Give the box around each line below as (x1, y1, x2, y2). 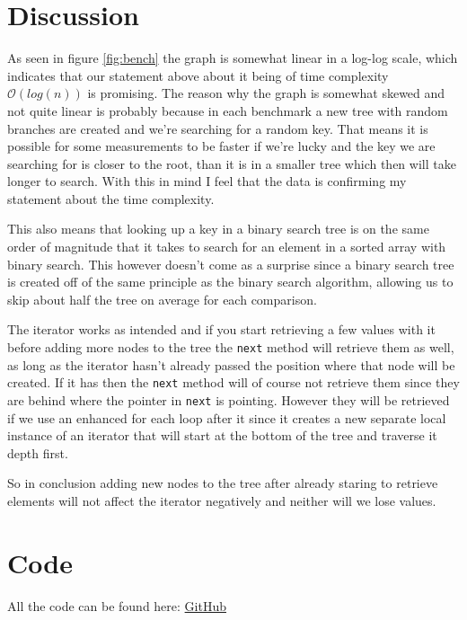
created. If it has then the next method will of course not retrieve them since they (7, 373, 460, 392)
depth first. (7, 443, 68, 462)
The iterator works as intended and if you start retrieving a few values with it (7, 320, 436, 339)
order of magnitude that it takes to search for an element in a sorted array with (7, 237, 446, 256)
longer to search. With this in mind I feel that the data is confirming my (7, 172, 407, 190)
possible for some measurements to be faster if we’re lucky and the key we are (7, 137, 436, 155)
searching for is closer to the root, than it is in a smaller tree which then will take (7, 154, 456, 173)
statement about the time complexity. (7, 189, 215, 208)
